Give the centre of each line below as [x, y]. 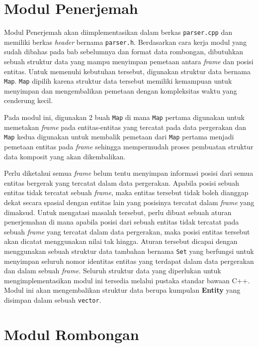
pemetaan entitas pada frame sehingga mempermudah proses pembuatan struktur [129, 146]
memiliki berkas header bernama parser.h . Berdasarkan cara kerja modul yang [125, 42]
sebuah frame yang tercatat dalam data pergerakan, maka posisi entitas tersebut [127, 231]
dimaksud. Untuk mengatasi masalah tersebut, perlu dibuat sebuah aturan [118, 212]
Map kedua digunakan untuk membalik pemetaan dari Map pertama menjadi [119, 137]
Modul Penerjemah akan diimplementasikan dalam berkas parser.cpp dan [118, 32]
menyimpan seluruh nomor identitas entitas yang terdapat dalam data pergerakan [129, 261]
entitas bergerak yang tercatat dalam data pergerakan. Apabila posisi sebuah [122, 182]
